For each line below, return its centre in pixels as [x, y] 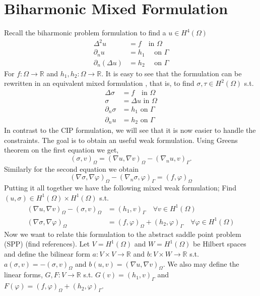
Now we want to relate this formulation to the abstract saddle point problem [123, 234]
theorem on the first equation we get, [61, 150]
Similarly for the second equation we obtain [71, 168]
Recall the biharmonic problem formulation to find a [85, 33]
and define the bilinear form [47, 253]
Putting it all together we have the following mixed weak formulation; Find [120, 187]
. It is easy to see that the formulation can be [172, 73]
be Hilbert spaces [220, 244]
